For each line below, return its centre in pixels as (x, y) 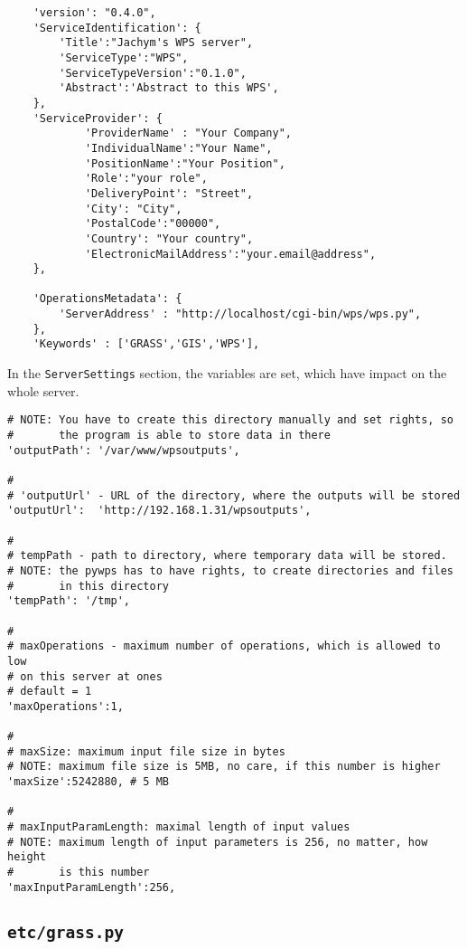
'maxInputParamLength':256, (92, 887)
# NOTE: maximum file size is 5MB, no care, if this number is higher (224, 767)
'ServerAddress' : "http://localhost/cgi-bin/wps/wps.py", (240, 314)
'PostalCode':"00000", (153, 224)
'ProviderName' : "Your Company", (188, 133)
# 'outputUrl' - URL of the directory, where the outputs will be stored (234, 495)
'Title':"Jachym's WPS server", (156, 43)
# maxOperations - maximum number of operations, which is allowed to (224, 646)
